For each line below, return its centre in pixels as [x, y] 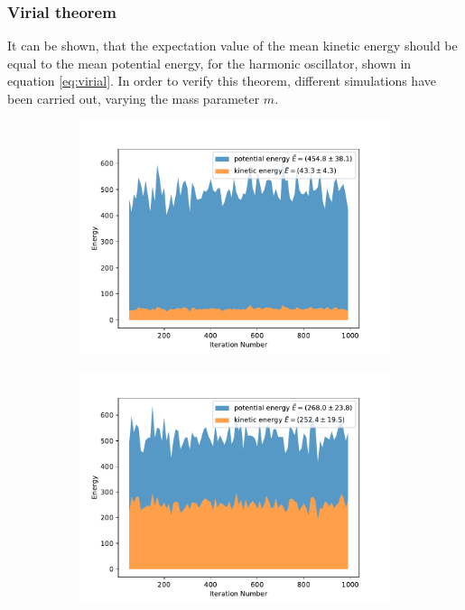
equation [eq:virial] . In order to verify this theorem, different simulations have [222, 81]
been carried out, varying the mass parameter [134, 98]
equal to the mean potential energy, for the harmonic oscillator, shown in [209, 63]
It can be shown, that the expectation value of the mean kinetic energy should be [232, 46]
